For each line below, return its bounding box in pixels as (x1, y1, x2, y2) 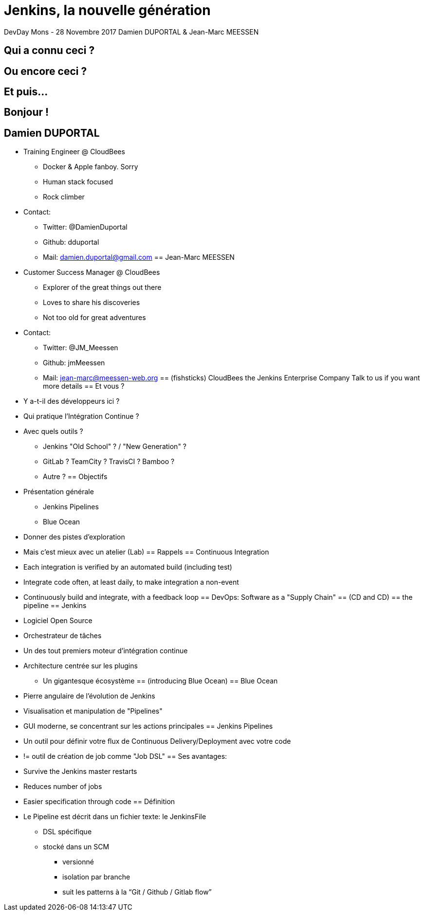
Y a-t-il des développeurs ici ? (23, 397, 120, 406)
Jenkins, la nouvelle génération (4, 2, 211, 18)
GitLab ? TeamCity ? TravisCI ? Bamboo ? (43, 457, 175, 466)
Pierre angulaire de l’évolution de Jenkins (23, 692, 155, 700)
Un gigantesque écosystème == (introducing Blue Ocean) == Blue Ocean (43, 677, 278, 685)
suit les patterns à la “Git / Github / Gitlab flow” (62, 888, 212, 897)
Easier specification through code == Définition (23, 797, 175, 806)
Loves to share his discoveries (43, 298, 140, 307)
